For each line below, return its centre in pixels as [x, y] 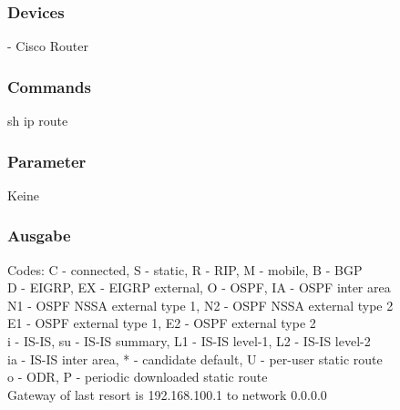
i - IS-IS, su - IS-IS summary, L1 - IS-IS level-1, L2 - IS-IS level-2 [189, 341]
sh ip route [38, 121]
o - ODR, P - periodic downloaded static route [138, 377]
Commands [49, 86]
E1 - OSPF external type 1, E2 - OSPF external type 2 [162, 323]
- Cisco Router [48, 46]
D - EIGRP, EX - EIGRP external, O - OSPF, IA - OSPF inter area [199, 287]
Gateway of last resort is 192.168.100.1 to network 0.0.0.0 [167, 394]
